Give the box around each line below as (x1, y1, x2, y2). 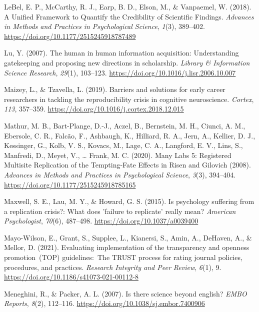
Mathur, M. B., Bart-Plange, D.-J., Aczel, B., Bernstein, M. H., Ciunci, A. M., (4, 120, 245, 130)
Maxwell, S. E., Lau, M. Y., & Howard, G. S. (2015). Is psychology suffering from (4, 196, 254, 206)
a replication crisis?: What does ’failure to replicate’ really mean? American (4, 205, 236, 216)
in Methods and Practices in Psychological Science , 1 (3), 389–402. (4, 21, 205, 31)
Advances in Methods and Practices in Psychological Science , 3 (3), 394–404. (4, 169, 236, 179)
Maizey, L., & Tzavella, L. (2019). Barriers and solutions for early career (4, 84, 225, 94)
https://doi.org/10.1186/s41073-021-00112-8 (4, 271, 138, 282)
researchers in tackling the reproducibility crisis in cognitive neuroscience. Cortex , (4, 93, 254, 104)
